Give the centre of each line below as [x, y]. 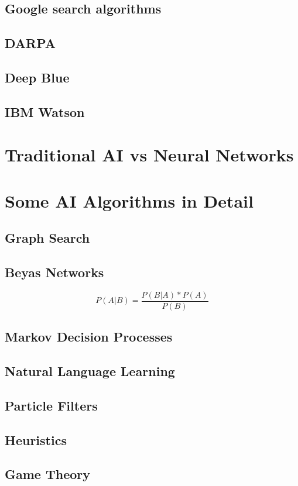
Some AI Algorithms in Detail [129, 200]
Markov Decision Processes [89, 337]
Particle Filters [51, 405]
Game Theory [48, 474]
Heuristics [36, 440]
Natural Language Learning [90, 371]
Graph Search [47, 238]
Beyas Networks [54, 272]
